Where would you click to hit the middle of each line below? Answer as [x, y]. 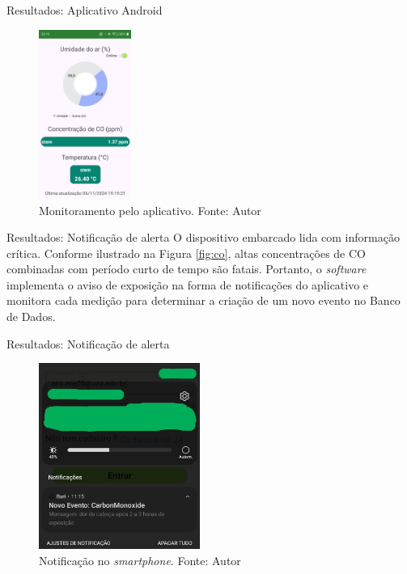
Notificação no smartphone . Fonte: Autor [140, 560]
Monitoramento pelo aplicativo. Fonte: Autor [150, 210]
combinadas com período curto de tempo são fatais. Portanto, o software [187, 269]
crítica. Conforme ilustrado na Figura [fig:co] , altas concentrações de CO [186, 253]
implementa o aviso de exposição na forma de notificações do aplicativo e [188, 284]
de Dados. [31, 317]
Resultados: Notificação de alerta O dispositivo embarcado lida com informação [203, 237]
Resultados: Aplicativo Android [85, 10]
